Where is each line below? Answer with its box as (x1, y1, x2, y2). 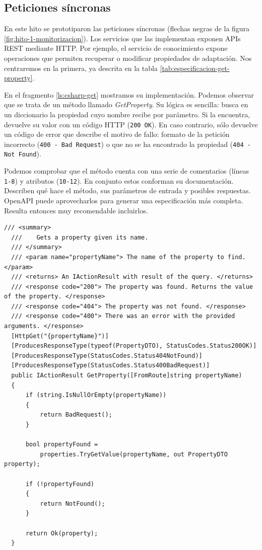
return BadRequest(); (40, 411, 112, 419)
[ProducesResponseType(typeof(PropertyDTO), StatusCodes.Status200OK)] (11, 342, 257, 350)
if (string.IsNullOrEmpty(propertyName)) (25, 391, 167, 399)
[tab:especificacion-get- (160, 62, 230, 73)
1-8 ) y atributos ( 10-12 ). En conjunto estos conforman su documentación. (4, 175, 234, 186)
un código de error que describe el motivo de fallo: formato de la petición (4, 129, 230, 139)
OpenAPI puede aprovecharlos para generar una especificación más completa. (4, 195, 243, 205)
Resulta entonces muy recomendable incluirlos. (4, 205, 148, 215)
